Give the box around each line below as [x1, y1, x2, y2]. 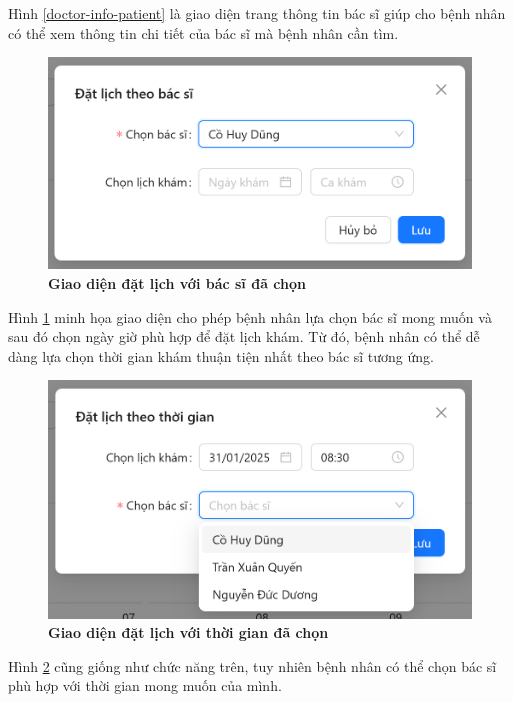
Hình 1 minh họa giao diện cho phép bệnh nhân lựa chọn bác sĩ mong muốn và [8, 306, 492, 327]
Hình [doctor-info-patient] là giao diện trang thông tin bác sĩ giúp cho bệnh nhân [8, 3, 506, 23]
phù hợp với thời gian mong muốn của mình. [8, 675, 282, 696]
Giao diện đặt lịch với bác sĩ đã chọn [48, 272, 306, 293]
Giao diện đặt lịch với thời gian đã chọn [48, 622, 329, 643]
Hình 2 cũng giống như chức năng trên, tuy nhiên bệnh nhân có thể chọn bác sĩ [8, 655, 497, 676]
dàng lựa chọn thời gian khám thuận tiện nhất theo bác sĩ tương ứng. [8, 345, 434, 366]
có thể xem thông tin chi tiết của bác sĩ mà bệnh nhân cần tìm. [8, 22, 399, 43]
